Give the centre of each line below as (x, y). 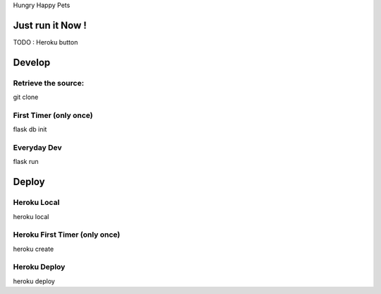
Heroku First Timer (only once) (67, 235)
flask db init (30, 129)
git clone (26, 97)
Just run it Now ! (50, 25)
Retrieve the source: (49, 83)
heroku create (34, 249)
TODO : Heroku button (46, 42)
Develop (32, 63)
